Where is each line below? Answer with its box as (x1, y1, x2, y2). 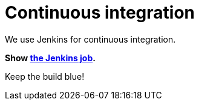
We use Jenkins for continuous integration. (5, 34, 176, 44)
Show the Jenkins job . (5, 52, 96, 63)
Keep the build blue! (5, 71, 85, 82)
